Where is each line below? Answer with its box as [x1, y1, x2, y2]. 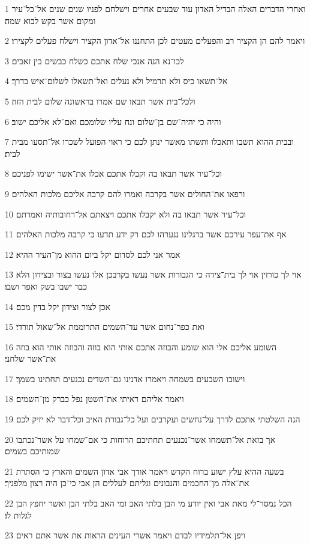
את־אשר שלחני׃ [5, 352, 56, 365]
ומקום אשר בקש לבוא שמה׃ [5, 14, 96, 26]
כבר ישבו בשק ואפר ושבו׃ [5, 279, 88, 292]
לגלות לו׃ [5, 508, 32, 521]
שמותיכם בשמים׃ [5, 445, 60, 457]
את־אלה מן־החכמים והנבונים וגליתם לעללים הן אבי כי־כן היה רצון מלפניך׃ [5, 476, 249, 489]
